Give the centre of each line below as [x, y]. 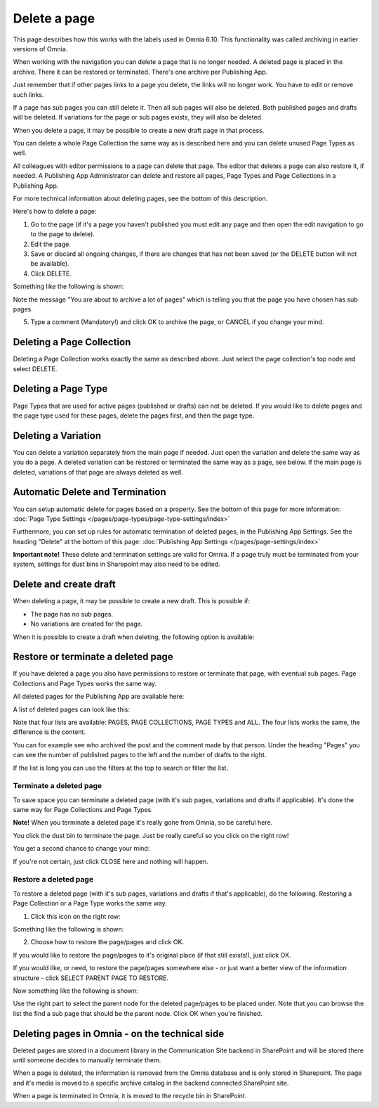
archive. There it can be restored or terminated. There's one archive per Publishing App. [140, 72]
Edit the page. [51, 244]
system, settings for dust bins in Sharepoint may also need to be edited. [117, 564]
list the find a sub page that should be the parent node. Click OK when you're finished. [138, 1013]
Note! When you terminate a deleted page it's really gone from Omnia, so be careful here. [143, 823]
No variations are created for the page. [87, 624]
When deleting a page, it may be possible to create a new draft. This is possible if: [132, 601]
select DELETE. [35, 368]
